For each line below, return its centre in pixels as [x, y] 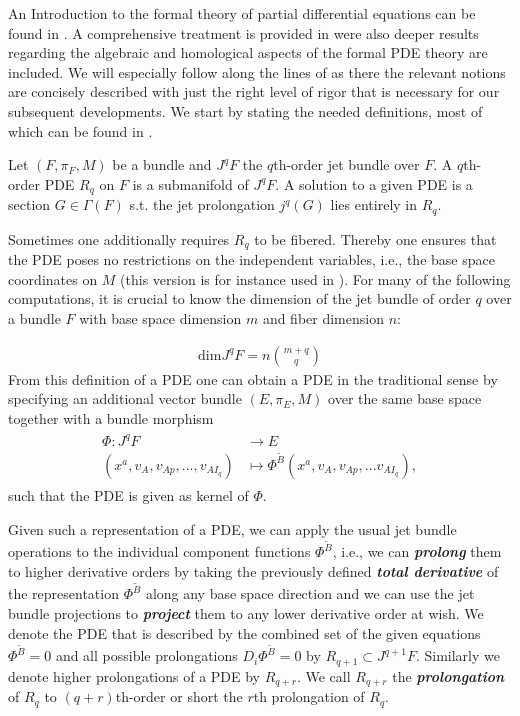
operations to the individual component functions [159, 551]
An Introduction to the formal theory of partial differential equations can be [242, 13]
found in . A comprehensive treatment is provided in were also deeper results [243, 32]
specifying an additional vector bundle [125, 398]
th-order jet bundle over [346, 164]
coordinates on [53, 278]
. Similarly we [457, 655]
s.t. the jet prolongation [202, 204]
